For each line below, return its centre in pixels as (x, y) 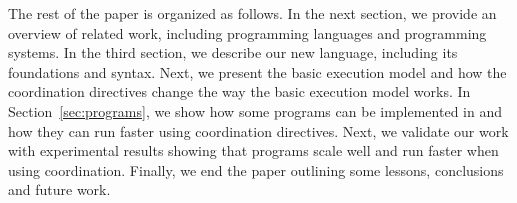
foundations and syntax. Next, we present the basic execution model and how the (257, 71)
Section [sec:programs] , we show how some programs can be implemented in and (255, 110)
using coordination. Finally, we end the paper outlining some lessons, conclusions (256, 169)
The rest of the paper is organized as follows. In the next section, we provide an (252, 13)
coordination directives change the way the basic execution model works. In (239, 91)
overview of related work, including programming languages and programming (247, 32)
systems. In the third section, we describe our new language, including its (233, 52)
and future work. (59, 189)
